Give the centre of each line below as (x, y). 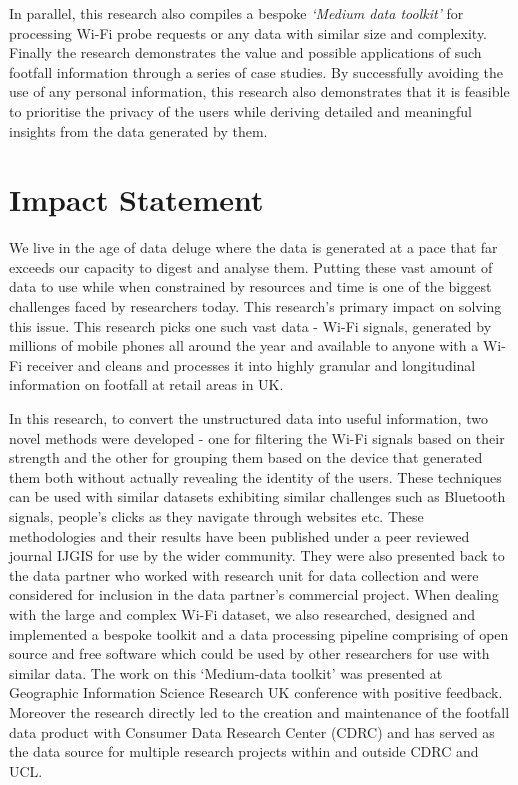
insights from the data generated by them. (138, 130)
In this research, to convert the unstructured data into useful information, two (248, 418)
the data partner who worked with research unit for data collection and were (244, 574)
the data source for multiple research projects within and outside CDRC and (244, 751)
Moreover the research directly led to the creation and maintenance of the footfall (259, 711)
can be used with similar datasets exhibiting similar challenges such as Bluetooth (257, 496)
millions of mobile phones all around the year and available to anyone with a (244, 345)
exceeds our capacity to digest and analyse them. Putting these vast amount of (251, 266)
